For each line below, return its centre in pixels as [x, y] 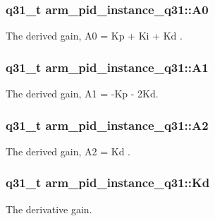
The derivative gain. [49, 209]
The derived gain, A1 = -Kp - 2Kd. [82, 94]
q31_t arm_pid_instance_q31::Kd [108, 183]
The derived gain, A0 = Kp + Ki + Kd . [94, 36]
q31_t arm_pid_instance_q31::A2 [107, 125]
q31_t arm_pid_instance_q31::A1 [107, 67]
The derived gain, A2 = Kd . [68, 151]
